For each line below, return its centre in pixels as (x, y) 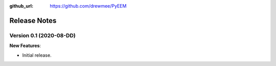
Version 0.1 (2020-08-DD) (43, 35)
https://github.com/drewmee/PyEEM (88, 6)
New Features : (25, 46)
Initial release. (37, 55)
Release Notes (33, 20)
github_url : (21, 6)
